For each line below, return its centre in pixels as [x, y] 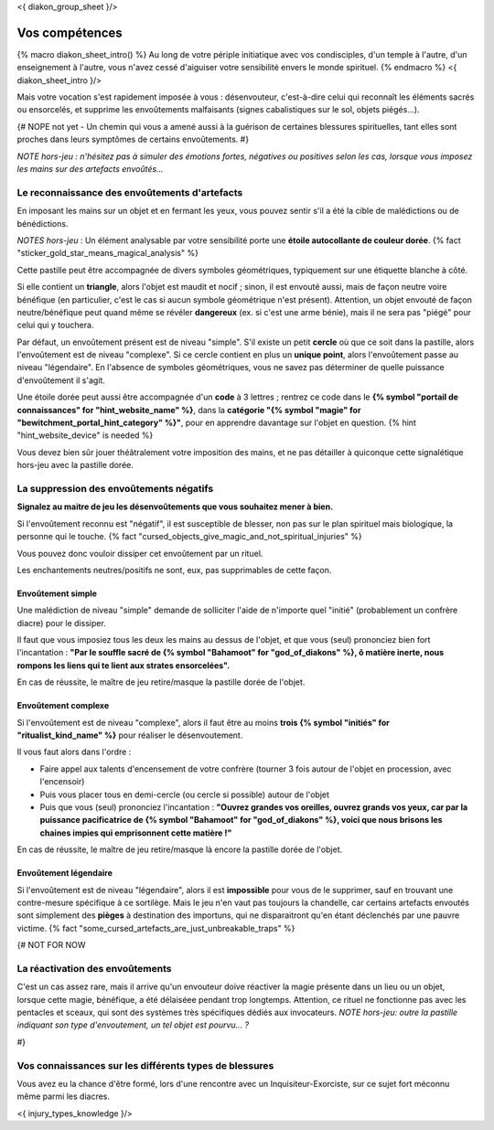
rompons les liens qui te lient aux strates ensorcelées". [123, 665]
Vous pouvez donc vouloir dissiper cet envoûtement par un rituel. [140, 553]
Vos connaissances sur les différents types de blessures [145, 1065]
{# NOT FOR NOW [51, 945]
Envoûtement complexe [63, 706]
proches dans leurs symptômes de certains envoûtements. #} [133, 139]
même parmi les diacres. [63, 1096]
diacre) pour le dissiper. [62, 623]
